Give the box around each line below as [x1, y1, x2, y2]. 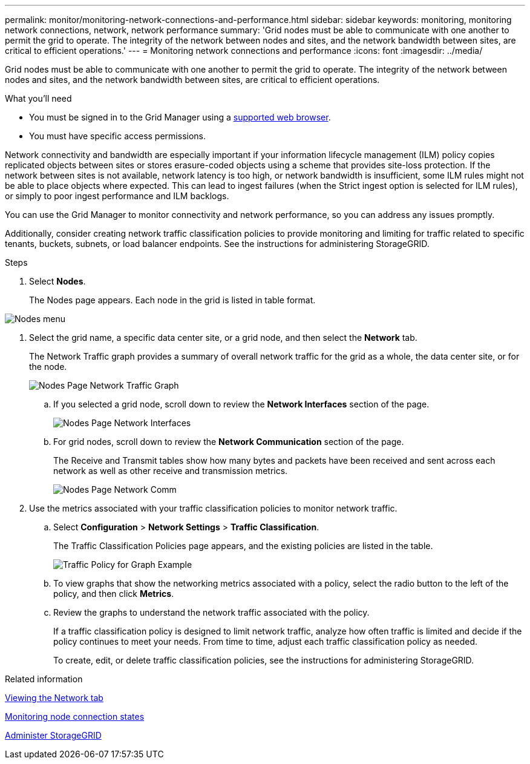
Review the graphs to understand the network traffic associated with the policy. [53, 607, 370, 617]
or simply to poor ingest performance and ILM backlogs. [5, 191, 229, 201]
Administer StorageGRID [5, 730, 102, 740]
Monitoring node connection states [5, 711, 145, 722]
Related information [5, 674, 83, 684]
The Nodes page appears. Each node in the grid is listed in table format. [29, 295, 316, 305]
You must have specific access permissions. [29, 131, 206, 141]
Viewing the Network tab [5, 693, 103, 703]
